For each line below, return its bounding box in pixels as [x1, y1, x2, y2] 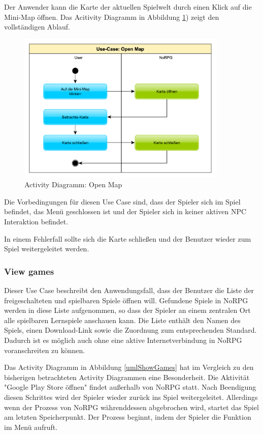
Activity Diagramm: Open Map [24, 179, 122, 190]
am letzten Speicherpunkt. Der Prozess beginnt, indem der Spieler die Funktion [4, 412, 251, 422]
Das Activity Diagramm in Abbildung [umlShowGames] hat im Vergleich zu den [4, 362, 254, 372]
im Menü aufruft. [4, 421, 58, 432]
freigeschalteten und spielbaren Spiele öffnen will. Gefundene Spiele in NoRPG [4, 295, 248, 305]
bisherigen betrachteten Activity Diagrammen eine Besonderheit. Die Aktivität [4, 371, 250, 382]
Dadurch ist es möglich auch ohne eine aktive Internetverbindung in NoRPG [4, 335, 242, 345]
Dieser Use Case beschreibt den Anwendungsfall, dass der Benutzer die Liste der [4, 285, 254, 296]
